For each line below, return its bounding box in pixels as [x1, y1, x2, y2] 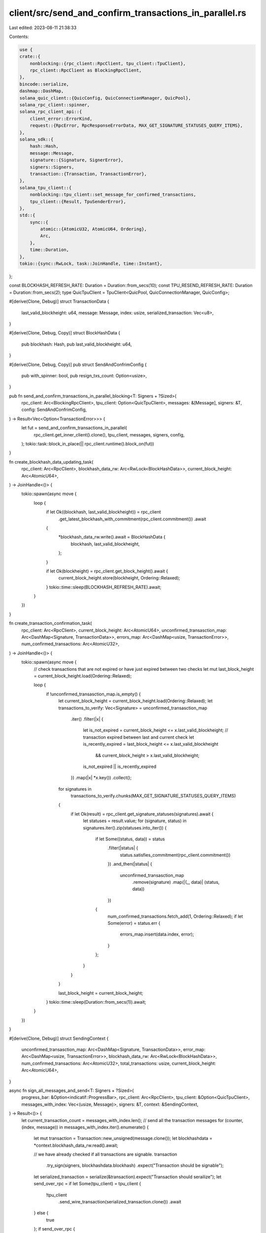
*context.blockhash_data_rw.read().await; [33, 1142, 118, 1148]
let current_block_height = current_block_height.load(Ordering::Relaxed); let [58, 698, 213, 704]
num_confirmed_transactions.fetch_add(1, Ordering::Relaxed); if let [107, 913, 243, 919]
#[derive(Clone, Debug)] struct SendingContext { [9, 1035, 109, 1041]
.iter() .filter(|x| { [70, 716, 103, 722]
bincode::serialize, [19, 81, 69, 87]
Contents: [9, 34, 29, 39]
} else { [33, 1210, 49, 1216]
